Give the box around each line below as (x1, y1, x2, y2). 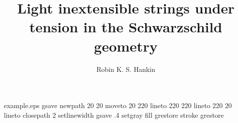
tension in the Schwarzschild (29, 17, 223, 37)
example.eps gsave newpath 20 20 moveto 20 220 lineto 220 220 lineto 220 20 (4, 100, 232, 110)
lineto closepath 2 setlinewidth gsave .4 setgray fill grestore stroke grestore (4, 109, 224, 120)
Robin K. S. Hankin (96, 64, 155, 74)
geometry (94, 36, 158, 55)
